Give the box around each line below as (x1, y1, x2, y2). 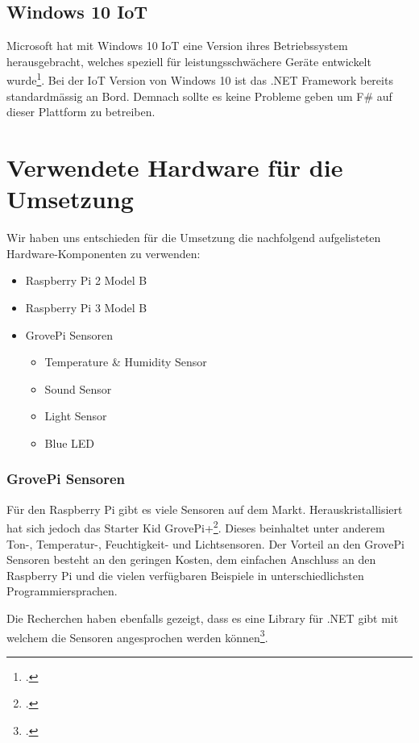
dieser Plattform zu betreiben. (6, 103, 156, 120)
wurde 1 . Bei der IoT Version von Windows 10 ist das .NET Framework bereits (6, 69, 393, 89)
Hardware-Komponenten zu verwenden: (6, 244, 201, 261)
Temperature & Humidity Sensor (44, 353, 207, 370)
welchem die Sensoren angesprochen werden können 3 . (6, 626, 268, 645)
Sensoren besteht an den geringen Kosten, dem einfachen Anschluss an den (6, 551, 376, 568)
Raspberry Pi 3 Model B (25, 298, 147, 315)
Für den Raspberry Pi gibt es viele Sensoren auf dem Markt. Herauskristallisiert (6, 500, 403, 517)
